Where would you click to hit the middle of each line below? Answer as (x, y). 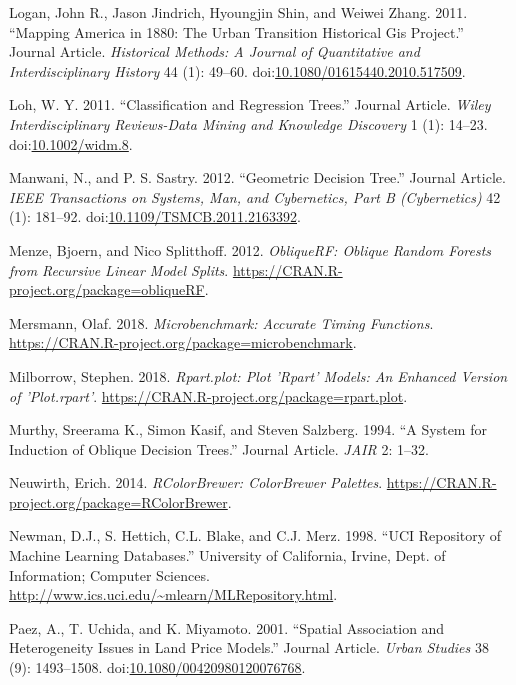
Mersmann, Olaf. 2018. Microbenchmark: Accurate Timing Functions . (221, 322)
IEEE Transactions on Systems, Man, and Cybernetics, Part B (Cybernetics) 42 (255, 196)
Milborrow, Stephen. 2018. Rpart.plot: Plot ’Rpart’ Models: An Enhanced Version (258, 375)
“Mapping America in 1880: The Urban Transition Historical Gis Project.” (236, 31)
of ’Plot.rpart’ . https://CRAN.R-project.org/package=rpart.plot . (208, 395)
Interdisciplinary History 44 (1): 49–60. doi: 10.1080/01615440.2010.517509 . (237, 70)
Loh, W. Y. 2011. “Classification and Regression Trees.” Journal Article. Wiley (250, 104)
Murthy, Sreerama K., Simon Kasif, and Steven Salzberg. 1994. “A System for (248, 429)
